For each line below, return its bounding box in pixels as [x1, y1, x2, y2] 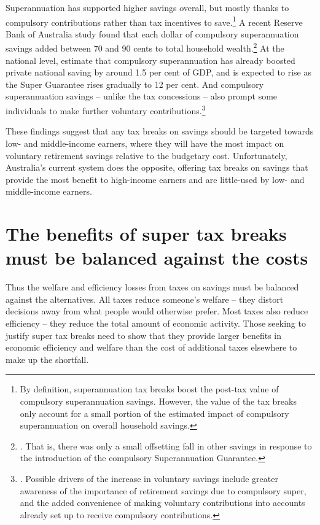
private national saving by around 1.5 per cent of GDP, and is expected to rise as [6, 66, 311, 79]
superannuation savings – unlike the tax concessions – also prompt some [6, 90, 278, 103]
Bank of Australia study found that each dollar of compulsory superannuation [6, 27, 299, 40]
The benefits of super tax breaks [6, 221, 287, 246]
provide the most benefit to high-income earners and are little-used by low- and [6, 173, 305, 185]
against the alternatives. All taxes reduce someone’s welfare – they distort [6, 292, 284, 305]
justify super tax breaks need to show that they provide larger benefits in [6, 329, 281, 341]
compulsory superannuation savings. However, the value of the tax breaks [20, 394, 297, 407]
